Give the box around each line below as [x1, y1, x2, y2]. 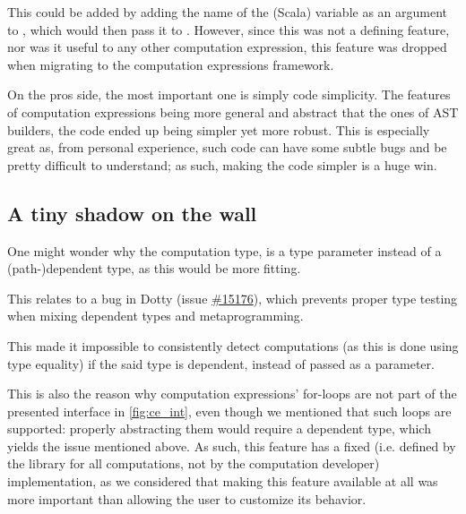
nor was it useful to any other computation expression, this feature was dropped [7, 38, 447, 56]
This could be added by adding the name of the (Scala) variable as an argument [7, 3, 448, 21]
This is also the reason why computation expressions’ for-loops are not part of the [7, 384, 457, 403]
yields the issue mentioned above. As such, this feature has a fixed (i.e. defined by [7, 436, 456, 455]
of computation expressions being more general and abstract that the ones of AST [7, 102, 459, 121]
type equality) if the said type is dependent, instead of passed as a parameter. [7, 354, 435, 373]
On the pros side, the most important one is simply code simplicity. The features [7, 85, 451, 104]
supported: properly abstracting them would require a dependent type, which [7, 419, 431, 438]
